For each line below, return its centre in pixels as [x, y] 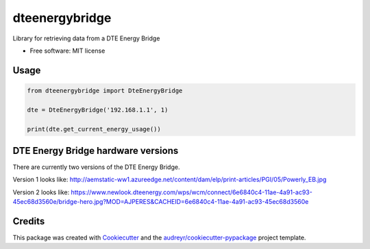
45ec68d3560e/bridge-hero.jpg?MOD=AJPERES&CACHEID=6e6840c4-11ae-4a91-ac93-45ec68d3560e [161, 202]
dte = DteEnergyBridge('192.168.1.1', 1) [98, 110]
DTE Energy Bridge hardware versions [96, 150]
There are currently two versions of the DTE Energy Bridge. [96, 167]
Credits [29, 221]
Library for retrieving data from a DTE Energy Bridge [86, 38]
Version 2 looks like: [41, 192]
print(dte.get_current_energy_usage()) [94, 129]
